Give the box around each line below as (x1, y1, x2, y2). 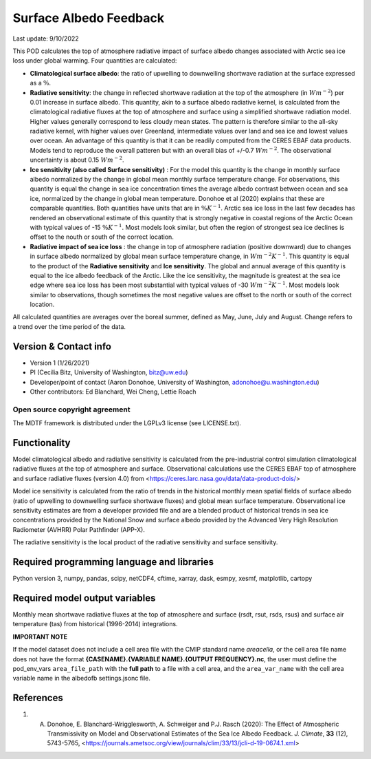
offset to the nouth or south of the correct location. (30, 233, 175, 241)
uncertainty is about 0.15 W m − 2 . (30, 155, 124, 164)
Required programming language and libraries (12, 556, 214, 568)
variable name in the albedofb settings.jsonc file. (12, 674, 151, 683)
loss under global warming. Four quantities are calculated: (12, 56, 177, 65)
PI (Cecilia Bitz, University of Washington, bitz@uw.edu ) (30, 368, 188, 376)
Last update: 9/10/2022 (12, 34, 79, 43)
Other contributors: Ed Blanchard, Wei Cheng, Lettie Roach (30, 387, 196, 396)
